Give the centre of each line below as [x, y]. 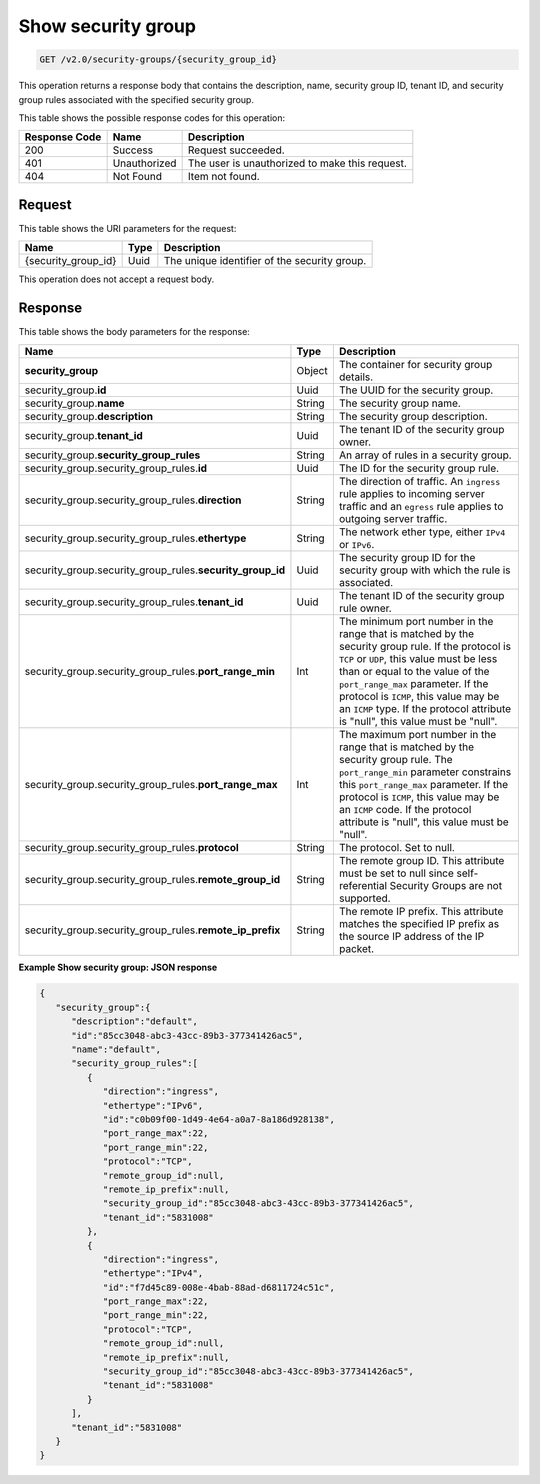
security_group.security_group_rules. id [116, 468]
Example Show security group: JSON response [118, 967]
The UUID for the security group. [416, 390]
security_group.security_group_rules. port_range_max [151, 784]
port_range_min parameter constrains [425, 772]
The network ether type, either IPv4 [422, 532]
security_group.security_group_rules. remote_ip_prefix [152, 930]
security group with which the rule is [424, 570]
